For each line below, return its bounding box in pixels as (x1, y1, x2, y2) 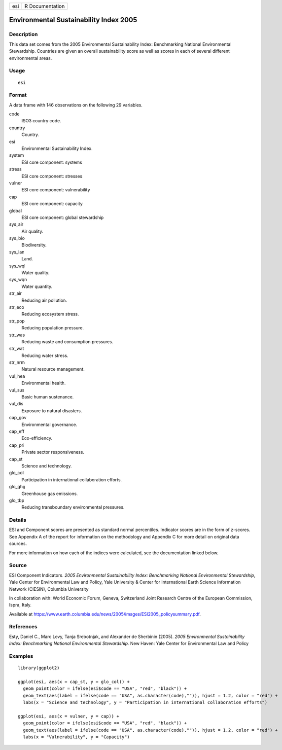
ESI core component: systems (21, 159, 82, 165)
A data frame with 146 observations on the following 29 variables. (9, 102, 143, 108)
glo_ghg (9, 484, 26, 490)
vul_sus (9, 387, 25, 393)
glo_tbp (9, 497, 25, 503)
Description (9, 31, 38, 38)
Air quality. (21, 228, 43, 234)
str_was (9, 332, 25, 338)
